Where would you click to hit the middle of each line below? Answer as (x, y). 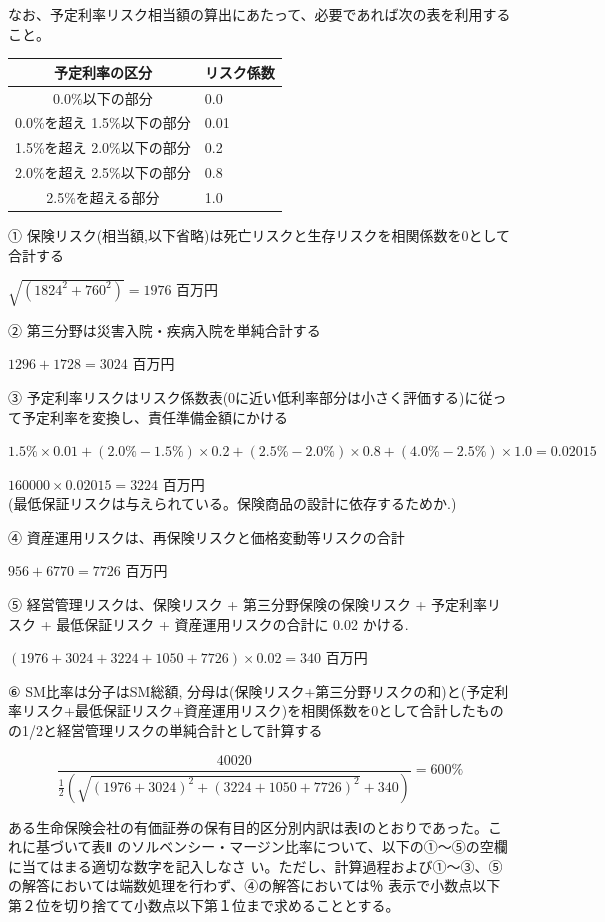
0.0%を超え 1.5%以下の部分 (103, 122)
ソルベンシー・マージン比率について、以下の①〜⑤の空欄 (319, 846)
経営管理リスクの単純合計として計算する (189, 730)
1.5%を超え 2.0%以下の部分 (103, 147)
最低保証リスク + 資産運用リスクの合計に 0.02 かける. (232, 623)
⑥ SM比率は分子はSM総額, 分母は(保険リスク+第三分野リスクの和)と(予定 (251, 690)
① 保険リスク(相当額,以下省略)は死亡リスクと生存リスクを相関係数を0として (259, 235)
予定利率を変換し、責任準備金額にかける (154, 416)
